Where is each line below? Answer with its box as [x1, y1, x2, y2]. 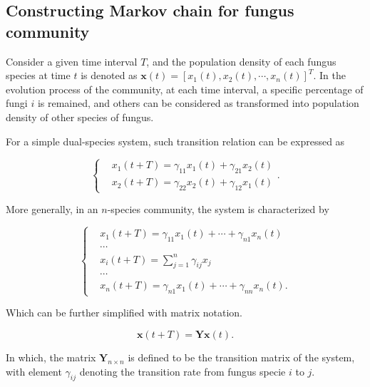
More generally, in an [6, 202, 98, 217]
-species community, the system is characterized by [107, 202, 329, 217]
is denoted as [81, 68, 138, 83]
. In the [313, 68, 346, 83]
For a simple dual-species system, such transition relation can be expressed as [6, 133, 345, 148]
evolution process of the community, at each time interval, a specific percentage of [6, 81, 364, 96]
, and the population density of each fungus [146, 53, 336, 68]
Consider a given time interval [6, 53, 138, 68]
